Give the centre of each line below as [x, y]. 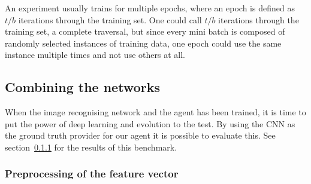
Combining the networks [82, 87]
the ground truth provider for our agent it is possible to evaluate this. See [140, 135]
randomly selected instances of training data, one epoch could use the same [143, 43]
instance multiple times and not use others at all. [95, 55]
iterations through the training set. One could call [110, 19]
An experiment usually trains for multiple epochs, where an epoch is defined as [150, 8]
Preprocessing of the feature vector [92, 174]
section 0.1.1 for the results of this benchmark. [91, 147]
